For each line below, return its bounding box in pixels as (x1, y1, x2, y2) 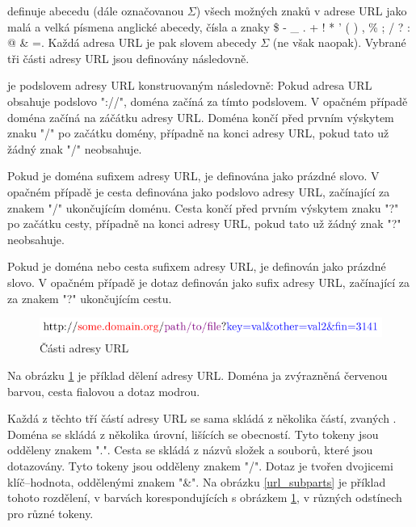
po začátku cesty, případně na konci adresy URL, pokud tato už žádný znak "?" (7, 215, 401, 232)
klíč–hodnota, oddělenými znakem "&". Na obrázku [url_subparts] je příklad (7, 473, 386, 490)
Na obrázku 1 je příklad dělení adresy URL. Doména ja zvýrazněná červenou (7, 366, 388, 383)
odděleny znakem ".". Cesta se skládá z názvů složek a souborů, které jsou (7, 441, 373, 458)
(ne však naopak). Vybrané (272, 34, 406, 51)
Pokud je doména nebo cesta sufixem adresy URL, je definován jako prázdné (7, 258, 386, 275)
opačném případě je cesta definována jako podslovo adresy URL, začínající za (7, 183, 390, 200)
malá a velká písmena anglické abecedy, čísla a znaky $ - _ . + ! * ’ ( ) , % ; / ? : (7, 18, 411, 35)
